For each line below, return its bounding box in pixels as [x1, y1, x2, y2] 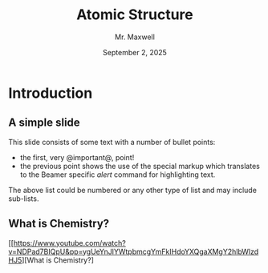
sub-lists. [8, 194, 39, 203]
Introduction [8, 84, 93, 102]
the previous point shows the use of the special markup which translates [19, 161, 261, 171]
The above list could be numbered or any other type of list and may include [8, 185, 257, 195]
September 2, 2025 [103, 47, 167, 57]
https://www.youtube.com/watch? [13, 238, 126, 247]
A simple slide [8, 116, 80, 130]
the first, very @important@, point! [19, 152, 135, 162]
